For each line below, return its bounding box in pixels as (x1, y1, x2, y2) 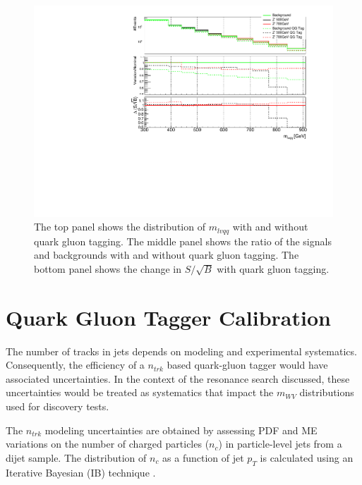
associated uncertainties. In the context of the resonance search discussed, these (6, 371, 350, 386)
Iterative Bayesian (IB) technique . (6, 465, 156, 479)
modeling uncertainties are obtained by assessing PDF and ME (44, 422, 318, 437)
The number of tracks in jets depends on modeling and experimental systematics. (6, 343, 357, 358)
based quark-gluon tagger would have (167, 357, 328, 372)
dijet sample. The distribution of (6, 450, 147, 465)
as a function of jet (162, 450, 244, 465)
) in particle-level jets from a (218, 436, 342, 451)
